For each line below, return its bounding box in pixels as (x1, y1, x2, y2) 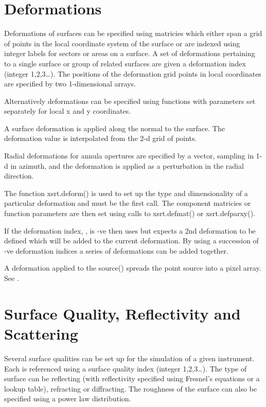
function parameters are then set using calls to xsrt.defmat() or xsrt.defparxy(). (4, 208, 256, 219)
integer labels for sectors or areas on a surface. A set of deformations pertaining (4, 48, 255, 59)
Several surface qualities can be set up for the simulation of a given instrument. (4, 352, 255, 363)
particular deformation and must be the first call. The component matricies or (4, 198, 251, 208)
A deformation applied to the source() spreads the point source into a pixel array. (4, 262, 261, 273)
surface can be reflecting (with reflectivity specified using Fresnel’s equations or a (4, 373, 260, 384)
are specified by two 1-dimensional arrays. (4, 78, 136, 89)
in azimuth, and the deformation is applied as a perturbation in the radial (10, 160, 244, 171)
